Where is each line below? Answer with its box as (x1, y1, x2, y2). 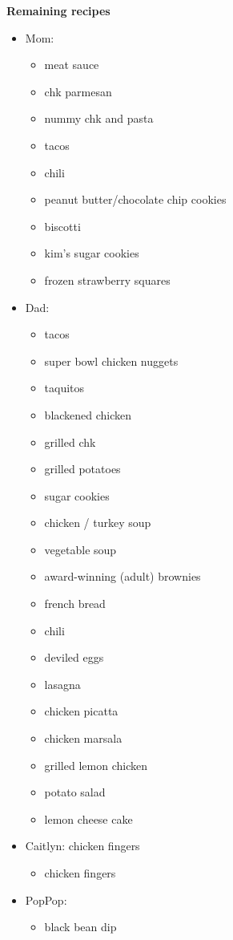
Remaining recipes (6, 2, 110, 18)
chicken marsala (44, 730, 123, 747)
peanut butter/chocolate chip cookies (44, 191, 227, 208)
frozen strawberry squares (44, 271, 171, 288)
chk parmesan (44, 83, 112, 99)
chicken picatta (44, 703, 119, 719)
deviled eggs (44, 649, 104, 666)
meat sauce (44, 56, 99, 73)
